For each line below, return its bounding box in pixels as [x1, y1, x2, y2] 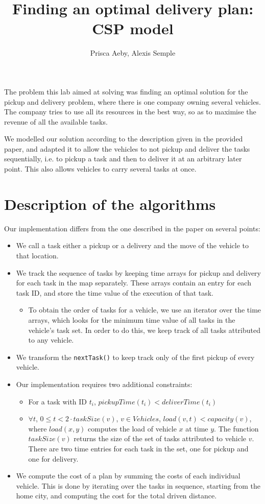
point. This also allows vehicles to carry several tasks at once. [4, 163, 197, 174]
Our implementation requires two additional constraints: [16, 378, 192, 389]
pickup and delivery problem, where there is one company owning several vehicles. [4, 96, 261, 107]
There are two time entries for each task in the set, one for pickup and [28, 443, 249, 453]
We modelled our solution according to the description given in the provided [4, 133, 243, 144]
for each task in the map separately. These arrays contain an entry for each [16, 277, 251, 288]
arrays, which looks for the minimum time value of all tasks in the [28, 314, 235, 325]
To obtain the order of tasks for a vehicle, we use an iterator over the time [28, 304, 261, 315]
